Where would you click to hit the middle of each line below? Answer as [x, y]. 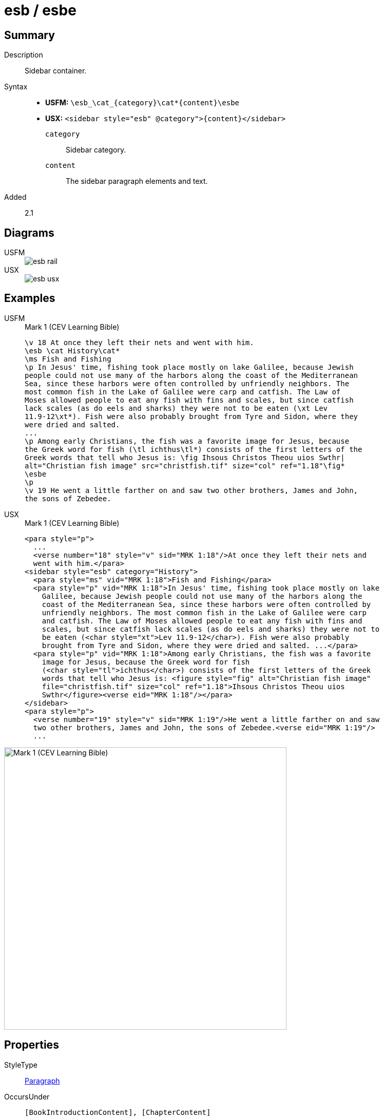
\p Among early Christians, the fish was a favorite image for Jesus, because [187, 441]
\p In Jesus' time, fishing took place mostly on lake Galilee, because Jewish [189, 367]
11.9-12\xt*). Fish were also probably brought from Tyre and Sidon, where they [191, 416]
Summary [30, 35]
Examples [30, 298]
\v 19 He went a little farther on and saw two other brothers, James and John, [191, 490]
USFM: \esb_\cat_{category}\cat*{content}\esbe [142, 103]
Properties [32, 1045]
